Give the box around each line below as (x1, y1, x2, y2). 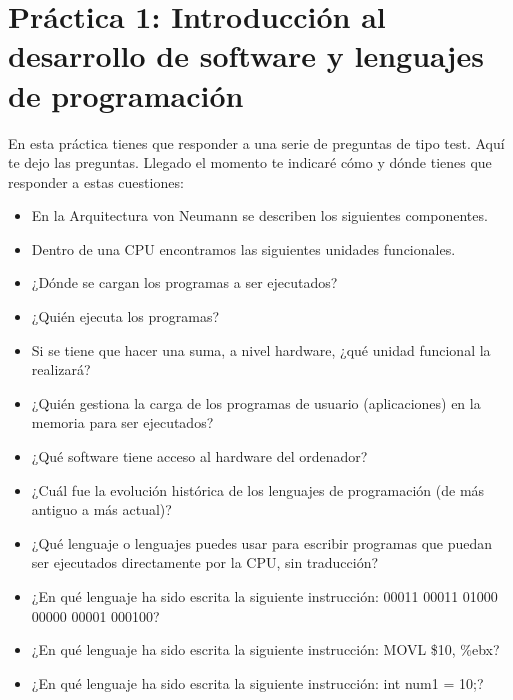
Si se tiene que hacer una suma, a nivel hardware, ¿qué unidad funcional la (31, 339, 491, 360)
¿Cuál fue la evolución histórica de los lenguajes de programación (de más (31, 479, 485, 500)
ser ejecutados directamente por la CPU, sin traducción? (31, 552, 379, 573)
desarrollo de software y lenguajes (8, 35, 484, 76)
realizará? (31, 359, 91, 380)
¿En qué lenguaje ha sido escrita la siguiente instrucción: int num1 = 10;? (31, 672, 484, 693)
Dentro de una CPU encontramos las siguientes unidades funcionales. (31, 238, 456, 259)
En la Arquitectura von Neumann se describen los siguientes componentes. (31, 205, 488, 226)
